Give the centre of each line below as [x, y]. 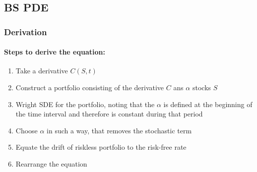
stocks [202, 87]
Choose [27, 130]
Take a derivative [42, 71]
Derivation [26, 31]
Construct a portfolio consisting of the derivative [90, 87]
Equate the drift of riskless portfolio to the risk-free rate [101, 147]
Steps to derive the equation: [55, 52]
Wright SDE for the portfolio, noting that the [85, 104]
